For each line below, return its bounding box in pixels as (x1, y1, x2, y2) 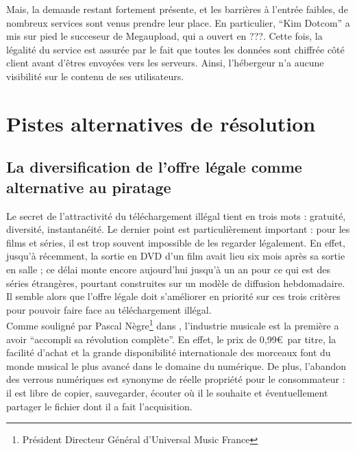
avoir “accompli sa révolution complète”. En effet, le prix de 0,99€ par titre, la (6, 332, 336, 346)
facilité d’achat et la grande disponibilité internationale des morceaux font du (6, 345, 331, 360)
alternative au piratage (6, 176, 171, 197)
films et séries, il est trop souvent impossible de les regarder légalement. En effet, (6, 235, 345, 249)
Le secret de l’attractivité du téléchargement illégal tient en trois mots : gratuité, (6, 208, 346, 223)
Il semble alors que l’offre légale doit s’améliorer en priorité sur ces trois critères (6, 289, 341, 303)
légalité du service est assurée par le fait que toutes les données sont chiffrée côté (6, 42, 345, 56)
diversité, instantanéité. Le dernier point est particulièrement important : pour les (6, 222, 350, 236)
